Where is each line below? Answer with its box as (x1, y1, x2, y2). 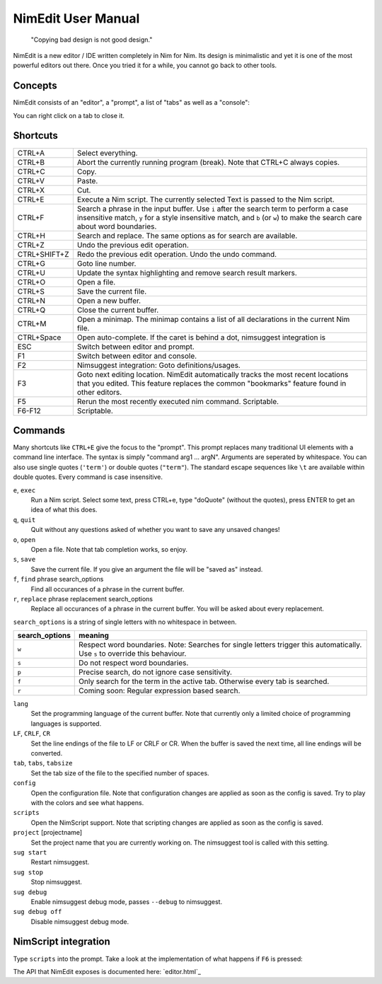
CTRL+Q (17, 305, 46, 315)
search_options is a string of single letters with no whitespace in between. (13, 618, 237, 626)
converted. (30, 749, 63, 758)
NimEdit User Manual (13, 11, 140, 26)
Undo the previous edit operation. (76, 240, 189, 250)
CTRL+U (17, 267, 46, 277)
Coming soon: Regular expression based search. (79, 686, 241, 696)
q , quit (13, 515, 36, 523)
